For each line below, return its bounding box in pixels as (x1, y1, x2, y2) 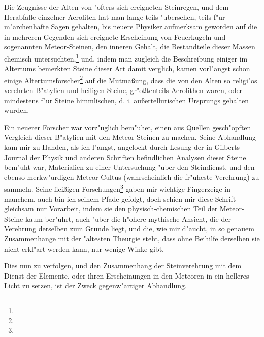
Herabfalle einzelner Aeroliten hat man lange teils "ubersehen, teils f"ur (4, 11, 225, 22)
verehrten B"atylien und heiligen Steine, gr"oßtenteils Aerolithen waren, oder (4, 85, 243, 96)
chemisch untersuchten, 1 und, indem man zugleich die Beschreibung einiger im (4, 51, 248, 64)
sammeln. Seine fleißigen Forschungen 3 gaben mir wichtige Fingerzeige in (4, 182, 230, 194)
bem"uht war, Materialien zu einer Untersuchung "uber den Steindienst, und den (4, 162, 255, 172)
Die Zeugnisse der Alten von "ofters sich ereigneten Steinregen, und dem (4, 2, 229, 12)
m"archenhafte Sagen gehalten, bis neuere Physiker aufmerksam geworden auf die (4, 21, 257, 32)
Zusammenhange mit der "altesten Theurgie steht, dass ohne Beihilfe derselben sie (4, 233, 260, 244)
